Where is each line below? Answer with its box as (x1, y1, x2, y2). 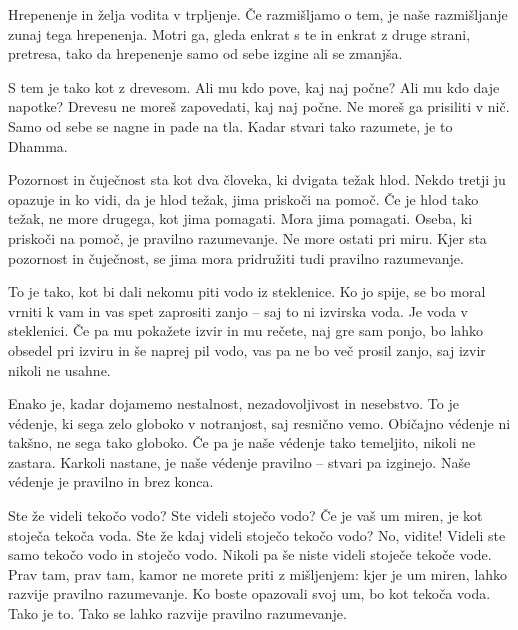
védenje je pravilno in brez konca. (8, 471, 214, 492)
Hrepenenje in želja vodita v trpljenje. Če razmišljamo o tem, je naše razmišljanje (8, 4, 508, 24)
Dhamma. (8, 135, 68, 156)
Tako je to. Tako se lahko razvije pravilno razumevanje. (8, 603, 347, 624)
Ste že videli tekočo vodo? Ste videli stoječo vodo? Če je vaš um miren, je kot (8, 505, 483, 526)
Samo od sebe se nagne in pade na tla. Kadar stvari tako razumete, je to (8, 115, 453, 136)
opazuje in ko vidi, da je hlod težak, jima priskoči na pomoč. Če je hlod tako (8, 188, 479, 209)
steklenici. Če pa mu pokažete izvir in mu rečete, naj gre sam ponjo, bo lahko (8, 320, 484, 341)
